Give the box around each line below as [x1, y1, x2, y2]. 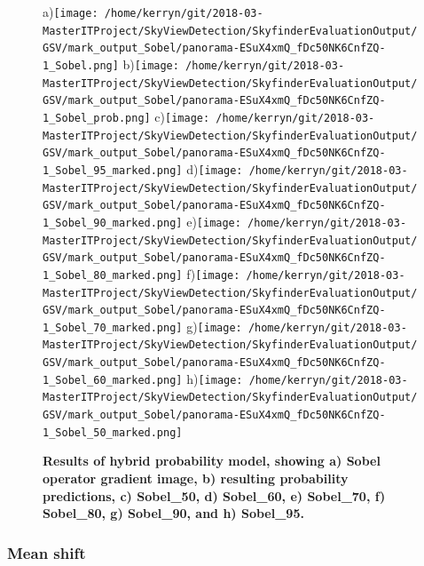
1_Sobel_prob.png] [43, 111, 151, 124]
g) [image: [186, 316, 242, 335]
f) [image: [186, 264, 240, 283]
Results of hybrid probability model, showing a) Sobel [43, 451, 381, 470]
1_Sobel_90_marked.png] [43, 216, 183, 229]
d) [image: [186, 159, 243, 178]
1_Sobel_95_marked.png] [43, 163, 183, 177]
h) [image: [186, 369, 243, 387]
